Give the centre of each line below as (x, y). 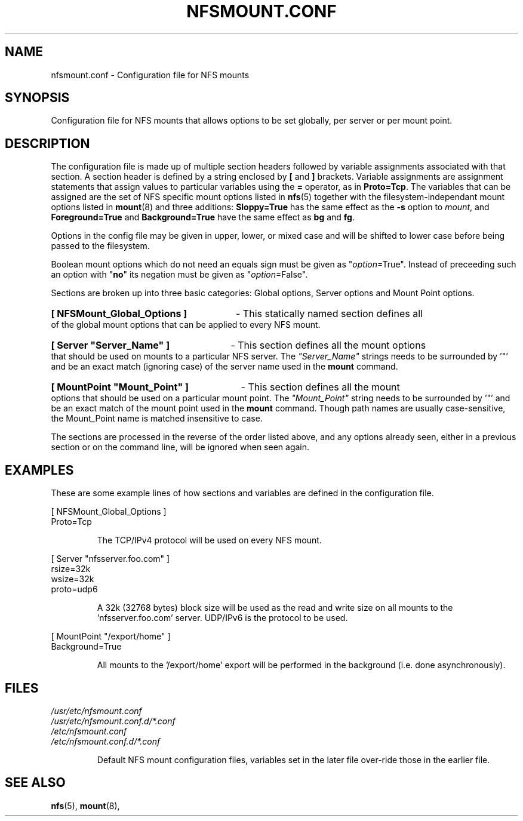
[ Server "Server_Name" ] (110, 345)
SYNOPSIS (37, 98)
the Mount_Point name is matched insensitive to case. (157, 419)
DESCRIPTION (47, 143)
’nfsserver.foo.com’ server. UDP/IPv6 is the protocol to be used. (222, 618)
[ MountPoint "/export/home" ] (111, 636)
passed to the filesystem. (100, 246)
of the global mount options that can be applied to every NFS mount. (186, 325)
